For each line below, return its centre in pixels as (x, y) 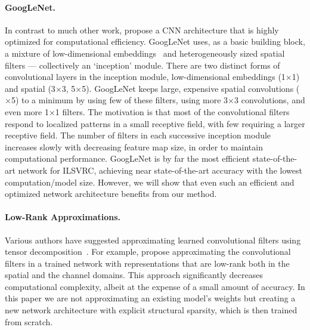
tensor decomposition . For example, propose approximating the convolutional (148, 252)
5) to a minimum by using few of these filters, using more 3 (120, 100)
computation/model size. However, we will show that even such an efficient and (150, 182)
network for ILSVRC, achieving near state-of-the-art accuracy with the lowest (160, 170)
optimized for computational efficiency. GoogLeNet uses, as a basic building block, (155, 41)
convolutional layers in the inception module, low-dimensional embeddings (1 (145, 77)
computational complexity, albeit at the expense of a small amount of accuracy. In (155, 286)
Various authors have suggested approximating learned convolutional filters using (153, 240)
